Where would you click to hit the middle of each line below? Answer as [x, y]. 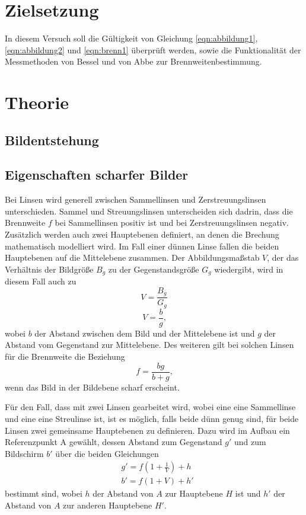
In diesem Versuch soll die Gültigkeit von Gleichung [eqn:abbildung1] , [131, 38]
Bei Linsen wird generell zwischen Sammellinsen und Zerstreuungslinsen [136, 199]
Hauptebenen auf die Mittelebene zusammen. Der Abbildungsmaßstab [132, 257]
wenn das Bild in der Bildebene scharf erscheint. [92, 387]
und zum [250, 442]
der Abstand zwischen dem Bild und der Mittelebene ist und [145, 333]
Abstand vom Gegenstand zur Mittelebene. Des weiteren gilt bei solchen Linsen [149, 345]
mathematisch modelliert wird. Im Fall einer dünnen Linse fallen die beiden [142, 246]
